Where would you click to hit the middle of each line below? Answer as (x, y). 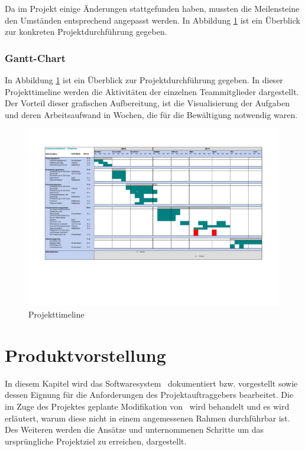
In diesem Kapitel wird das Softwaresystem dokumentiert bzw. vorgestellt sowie (151, 383)
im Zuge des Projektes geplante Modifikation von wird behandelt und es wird (147, 406)
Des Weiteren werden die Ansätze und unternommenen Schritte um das (134, 429)
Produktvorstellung (85, 354)
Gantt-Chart (35, 58)
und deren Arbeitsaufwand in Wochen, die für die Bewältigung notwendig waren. (151, 114)
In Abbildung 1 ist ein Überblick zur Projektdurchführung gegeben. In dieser (144, 80)
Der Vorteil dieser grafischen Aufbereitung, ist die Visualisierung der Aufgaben (147, 103)
